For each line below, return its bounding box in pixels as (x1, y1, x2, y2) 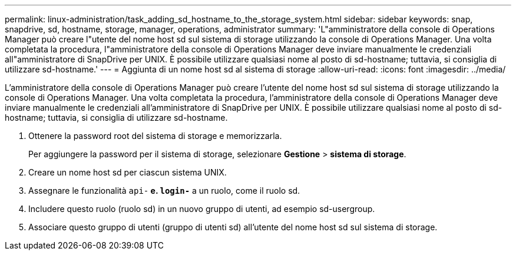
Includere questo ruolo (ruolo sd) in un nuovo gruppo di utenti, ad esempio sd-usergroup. (28, 204, 375, 214)
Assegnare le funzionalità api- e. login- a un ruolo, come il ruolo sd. (28, 186, 300, 196)
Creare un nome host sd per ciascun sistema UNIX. (28, 167, 227, 177)
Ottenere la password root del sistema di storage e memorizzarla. (28, 131, 282, 141)
